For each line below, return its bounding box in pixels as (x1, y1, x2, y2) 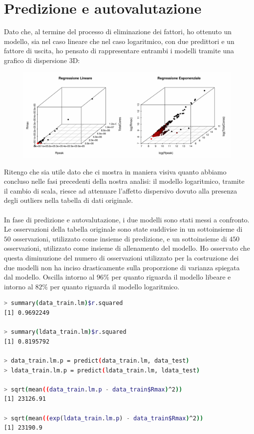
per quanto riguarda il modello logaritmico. (50, 281, 180, 291)
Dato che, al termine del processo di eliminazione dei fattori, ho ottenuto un (4, 26, 232, 37)
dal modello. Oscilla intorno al (4, 272, 95, 282)
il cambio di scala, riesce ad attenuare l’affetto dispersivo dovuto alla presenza (4, 185, 237, 195)
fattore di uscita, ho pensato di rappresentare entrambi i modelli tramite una (4, 45, 234, 56)
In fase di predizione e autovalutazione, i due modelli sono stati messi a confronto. (4, 214, 250, 224)
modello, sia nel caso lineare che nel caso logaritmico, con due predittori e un (4, 36, 234, 46)
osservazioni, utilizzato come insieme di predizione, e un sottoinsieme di (13, 233, 227, 243)
